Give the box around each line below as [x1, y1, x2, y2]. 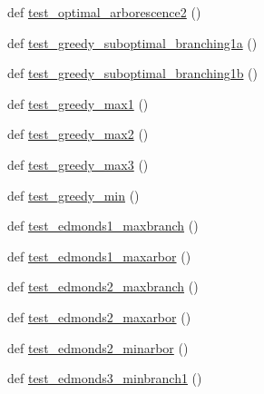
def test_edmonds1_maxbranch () [7, 216, 199, 235]
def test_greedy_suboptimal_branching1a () [7, 33, 258, 52]
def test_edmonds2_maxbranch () [7, 277, 199, 296]
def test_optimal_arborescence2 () [7, 3, 201, 21]
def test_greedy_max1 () [7, 94, 149, 113]
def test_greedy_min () [7, 185, 140, 204]
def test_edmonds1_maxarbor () [7, 246, 191, 265]
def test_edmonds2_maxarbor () [7, 307, 191, 326]
